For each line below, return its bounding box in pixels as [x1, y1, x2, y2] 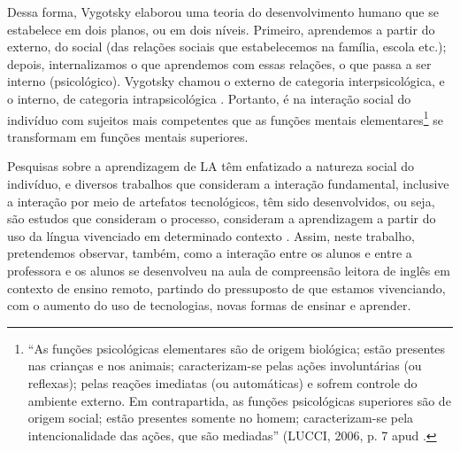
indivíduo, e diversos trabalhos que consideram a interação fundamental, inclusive [7, 175, 449, 192]
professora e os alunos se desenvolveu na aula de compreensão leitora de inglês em [7, 260, 450, 279]
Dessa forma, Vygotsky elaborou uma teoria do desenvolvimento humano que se [7, 3, 439, 20]
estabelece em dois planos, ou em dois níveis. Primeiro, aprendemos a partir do [7, 19, 435, 38]
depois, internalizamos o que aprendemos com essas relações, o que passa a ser [7, 54, 432, 73]
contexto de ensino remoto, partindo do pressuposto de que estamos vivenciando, [7, 278, 446, 297]
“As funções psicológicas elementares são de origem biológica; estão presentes [27, 338, 446, 357]
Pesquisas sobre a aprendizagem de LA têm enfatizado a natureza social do [7, 157, 415, 175]
